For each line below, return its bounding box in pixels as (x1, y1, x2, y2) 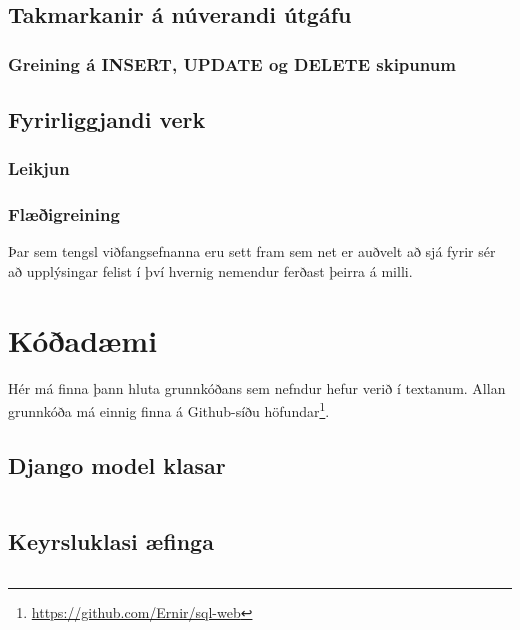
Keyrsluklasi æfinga (8, 526, 214, 557)
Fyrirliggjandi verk (8, 104, 206, 135)
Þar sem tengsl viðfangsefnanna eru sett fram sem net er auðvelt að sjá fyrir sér (8, 241, 496, 262)
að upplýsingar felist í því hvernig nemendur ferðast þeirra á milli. (8, 261, 413, 282)
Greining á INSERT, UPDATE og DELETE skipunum (8, 51, 456, 76)
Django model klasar (8, 450, 226, 481)
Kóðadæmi (8, 319, 158, 360)
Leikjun (8, 156, 70, 181)
